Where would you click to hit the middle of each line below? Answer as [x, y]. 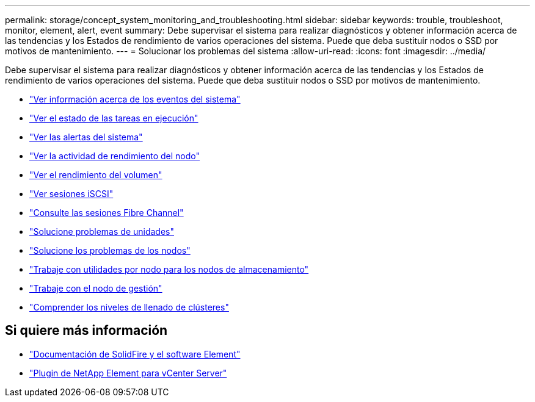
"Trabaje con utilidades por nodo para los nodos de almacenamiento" [169, 269]
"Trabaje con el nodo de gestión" [96, 288]
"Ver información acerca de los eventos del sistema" [135, 99]
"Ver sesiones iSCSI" [71, 194]
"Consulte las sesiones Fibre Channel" [107, 213]
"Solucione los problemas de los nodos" [110, 250]
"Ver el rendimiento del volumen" [96, 175]
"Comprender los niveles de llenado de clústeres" [129, 307]
